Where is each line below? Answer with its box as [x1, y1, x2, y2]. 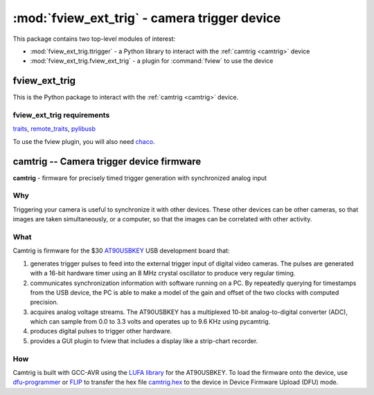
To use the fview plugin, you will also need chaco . [12, 137, 155, 145]
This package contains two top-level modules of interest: [12, 35, 176, 43]
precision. [30, 298, 59, 306]
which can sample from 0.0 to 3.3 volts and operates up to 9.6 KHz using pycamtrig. [30, 318, 271, 326]
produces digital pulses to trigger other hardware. [30, 327, 172, 336]
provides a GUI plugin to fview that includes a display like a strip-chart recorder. [30, 336, 258, 345]
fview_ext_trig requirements [12, 111, 110, 120]
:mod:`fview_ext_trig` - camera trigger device [12, 10, 281, 26]
